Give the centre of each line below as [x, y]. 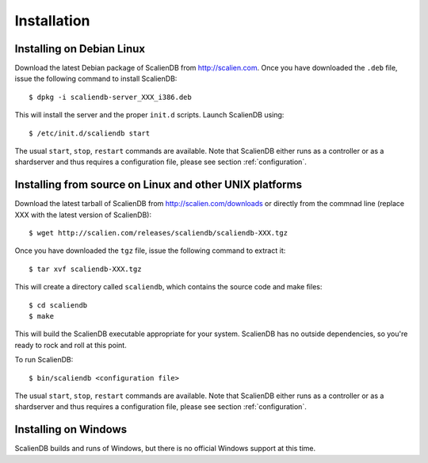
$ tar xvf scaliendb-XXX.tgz [85, 269]
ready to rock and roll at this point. [71, 345]
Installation [52, 21]
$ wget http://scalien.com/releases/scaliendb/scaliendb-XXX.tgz [159, 233]
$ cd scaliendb [58, 305]
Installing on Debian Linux [80, 49]
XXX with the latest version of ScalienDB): [83, 215]
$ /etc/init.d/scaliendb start [90, 133]
